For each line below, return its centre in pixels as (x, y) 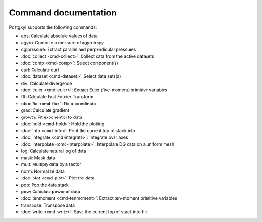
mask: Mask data (38, 158)
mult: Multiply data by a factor (51, 164)
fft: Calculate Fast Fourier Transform (57, 97)
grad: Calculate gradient (45, 110)
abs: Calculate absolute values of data (59, 36)
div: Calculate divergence (47, 83)
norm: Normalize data (43, 171)
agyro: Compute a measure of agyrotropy (63, 43)
